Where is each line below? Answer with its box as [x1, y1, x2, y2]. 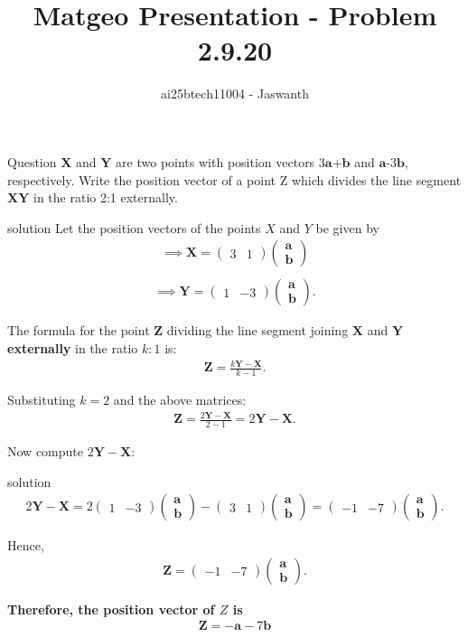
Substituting [7, 389, 76, 408]
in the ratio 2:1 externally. [33, 188, 178, 207]
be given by [315, 218, 379, 237]
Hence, [7, 536, 44, 555]
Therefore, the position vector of [7, 599, 215, 618]
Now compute [7, 441, 83, 460]
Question [7, 152, 57, 171]
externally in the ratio [7, 338, 138, 357]
